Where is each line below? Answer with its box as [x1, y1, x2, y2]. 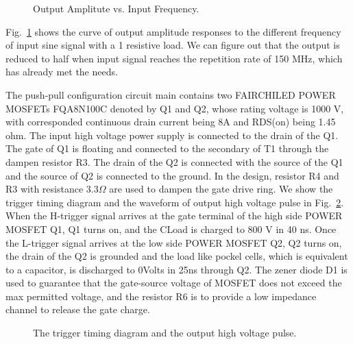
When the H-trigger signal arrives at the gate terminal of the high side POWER [5, 208, 343, 223]
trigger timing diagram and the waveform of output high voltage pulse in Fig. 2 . [5, 195, 344, 209]
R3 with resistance [5, 182, 84, 196]
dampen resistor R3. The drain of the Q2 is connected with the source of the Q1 [5, 154, 343, 169]
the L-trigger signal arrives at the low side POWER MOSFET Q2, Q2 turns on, [5, 235, 342, 249]
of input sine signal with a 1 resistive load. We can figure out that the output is [5, 38, 340, 52]
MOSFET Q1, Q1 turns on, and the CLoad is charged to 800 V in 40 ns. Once [5, 221, 337, 236]
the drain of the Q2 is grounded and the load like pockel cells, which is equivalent [5, 249, 348, 263]
